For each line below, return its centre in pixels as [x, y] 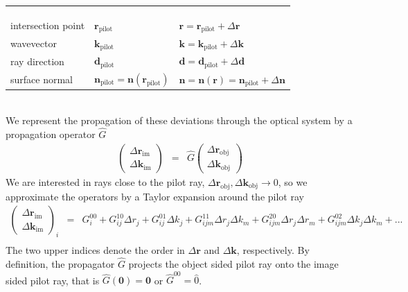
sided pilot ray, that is [53, 280]
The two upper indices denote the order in [95, 250]
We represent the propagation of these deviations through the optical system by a [179, 120]
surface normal [42, 79]
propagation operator [51, 134]
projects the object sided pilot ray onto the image [233, 263]
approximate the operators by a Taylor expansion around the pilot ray [155, 196]
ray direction [37, 61]
